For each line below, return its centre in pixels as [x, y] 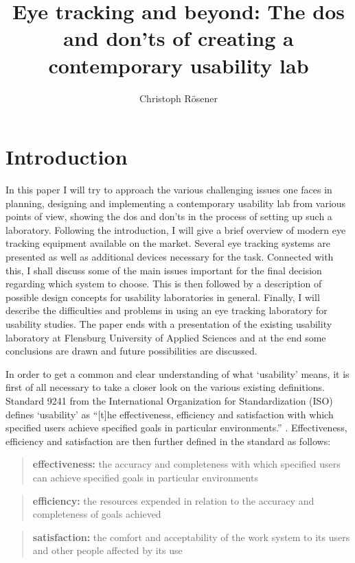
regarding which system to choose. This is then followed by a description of [164, 284]
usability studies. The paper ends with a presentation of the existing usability [169, 323]
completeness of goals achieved [97, 514]
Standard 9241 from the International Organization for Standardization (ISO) [169, 400]
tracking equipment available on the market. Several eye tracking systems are [168, 243]
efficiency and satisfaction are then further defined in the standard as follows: [168, 441]
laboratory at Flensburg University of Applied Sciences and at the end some [166, 337]
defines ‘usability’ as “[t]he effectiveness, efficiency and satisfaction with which [170, 414]
